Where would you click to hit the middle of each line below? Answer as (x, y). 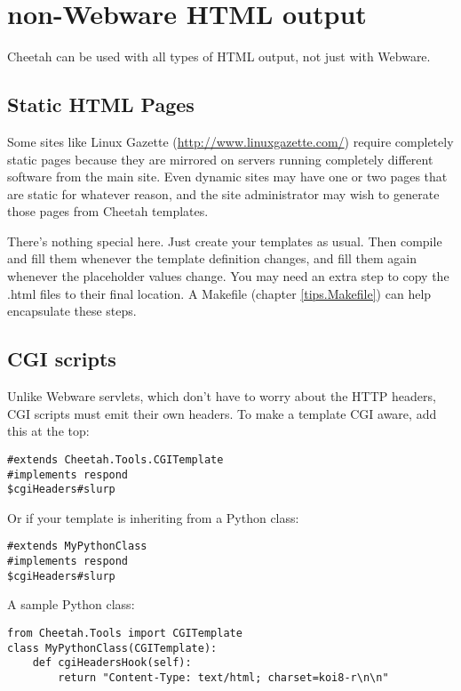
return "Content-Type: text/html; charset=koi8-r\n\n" (223, 677)
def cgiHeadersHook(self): (112, 663)
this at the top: (48, 431)
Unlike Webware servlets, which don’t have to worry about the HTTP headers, (222, 396)
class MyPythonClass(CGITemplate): (112, 648)
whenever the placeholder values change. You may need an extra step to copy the (228, 276)
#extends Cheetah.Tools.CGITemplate (115, 459)
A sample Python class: (71, 604)
